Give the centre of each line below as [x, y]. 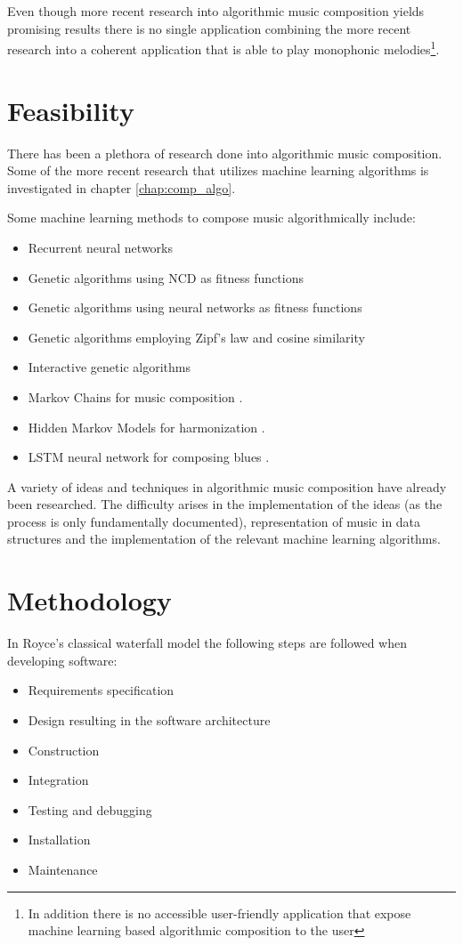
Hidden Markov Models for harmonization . [146, 427]
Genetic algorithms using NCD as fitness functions [166, 277]
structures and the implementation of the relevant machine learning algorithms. [224, 539]
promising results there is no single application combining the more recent [209, 28]
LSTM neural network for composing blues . [149, 457]
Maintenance [63, 869]
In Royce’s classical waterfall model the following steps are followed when [207, 643]
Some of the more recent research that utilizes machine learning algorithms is [218, 170]
